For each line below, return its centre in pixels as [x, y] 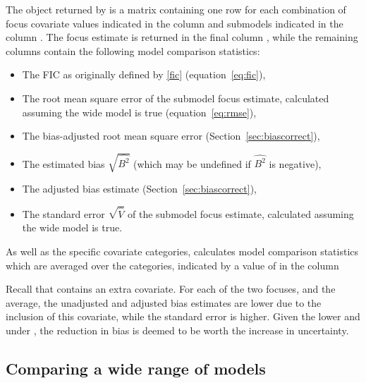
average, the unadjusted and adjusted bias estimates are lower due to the [164, 302]
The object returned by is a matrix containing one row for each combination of [176, 9]
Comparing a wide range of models [136, 369]
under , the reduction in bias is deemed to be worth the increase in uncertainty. [177, 330]
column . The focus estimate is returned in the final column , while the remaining [182, 37]
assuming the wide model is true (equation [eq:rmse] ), [139, 112]
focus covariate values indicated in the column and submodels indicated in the [175, 23]
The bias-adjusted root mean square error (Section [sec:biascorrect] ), [171, 136]
